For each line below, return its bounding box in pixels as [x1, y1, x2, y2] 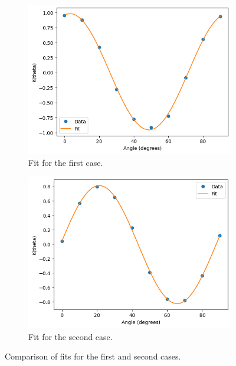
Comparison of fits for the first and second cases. [5, 350, 181, 362]
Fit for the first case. [28, 156, 103, 168]
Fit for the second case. [28, 330, 113, 342]
